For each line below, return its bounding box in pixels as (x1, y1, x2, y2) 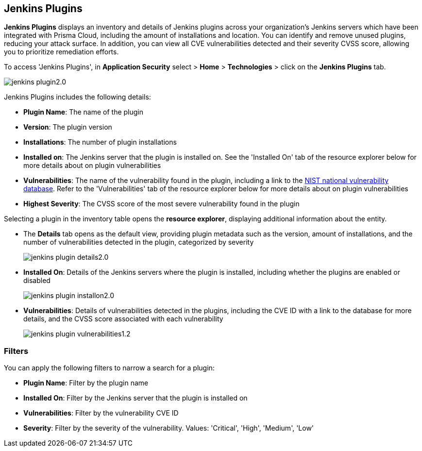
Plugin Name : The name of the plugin (23, 108, 144, 117)
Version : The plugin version (23, 123, 112, 132)
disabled (23, 276, 51, 285)
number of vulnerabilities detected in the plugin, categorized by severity (23, 238, 254, 247)
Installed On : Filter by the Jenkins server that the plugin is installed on (23, 394, 248, 402)
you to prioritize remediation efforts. (4, 48, 119, 56)
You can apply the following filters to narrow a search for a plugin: (4, 364, 215, 372)
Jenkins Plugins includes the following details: (4, 93, 151, 101)
